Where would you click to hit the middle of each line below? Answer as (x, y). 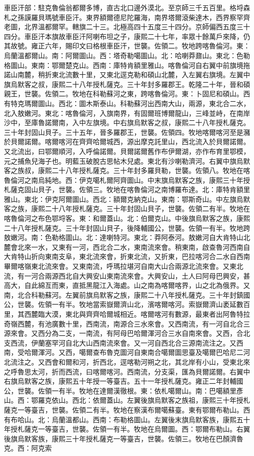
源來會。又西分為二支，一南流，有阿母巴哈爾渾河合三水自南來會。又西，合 (124, 333)
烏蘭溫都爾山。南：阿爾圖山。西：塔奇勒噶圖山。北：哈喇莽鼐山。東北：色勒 (127, 55)
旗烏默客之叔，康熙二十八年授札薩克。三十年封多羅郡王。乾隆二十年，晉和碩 (127, 84)
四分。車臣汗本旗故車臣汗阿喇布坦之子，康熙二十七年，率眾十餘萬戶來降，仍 (127, 36)
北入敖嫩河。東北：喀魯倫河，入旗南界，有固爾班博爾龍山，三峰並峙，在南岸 (127, 113)
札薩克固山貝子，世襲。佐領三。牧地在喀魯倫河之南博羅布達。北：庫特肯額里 (127, 189)
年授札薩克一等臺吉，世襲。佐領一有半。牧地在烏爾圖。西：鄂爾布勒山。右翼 (127, 429)
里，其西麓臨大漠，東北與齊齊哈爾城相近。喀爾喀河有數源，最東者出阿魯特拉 (127, 314)
